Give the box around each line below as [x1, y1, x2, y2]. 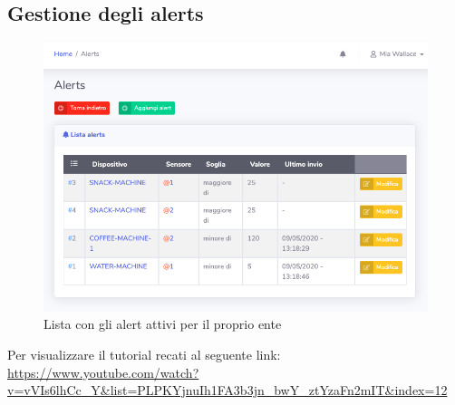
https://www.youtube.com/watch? [7, 362, 199, 381]
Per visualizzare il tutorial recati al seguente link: [7, 344, 281, 363]
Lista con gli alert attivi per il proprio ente [44, 314, 282, 333]
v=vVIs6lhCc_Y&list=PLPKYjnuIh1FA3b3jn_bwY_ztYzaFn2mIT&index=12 [7, 381, 448, 400]
